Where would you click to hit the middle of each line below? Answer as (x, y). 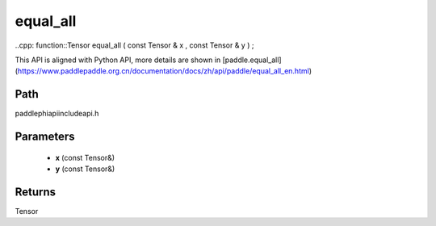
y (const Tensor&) (85, 169)
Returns (36, 192)
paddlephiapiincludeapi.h (57, 114)
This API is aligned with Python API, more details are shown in (118, 60)
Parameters (45, 137)
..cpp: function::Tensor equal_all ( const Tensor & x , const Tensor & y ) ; (134, 45)
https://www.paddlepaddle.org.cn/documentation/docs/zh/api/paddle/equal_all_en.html (163, 71)
